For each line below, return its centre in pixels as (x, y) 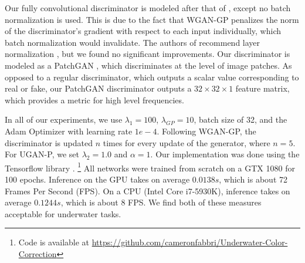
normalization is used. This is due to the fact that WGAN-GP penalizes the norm (152, 19)
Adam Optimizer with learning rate (69, 131)
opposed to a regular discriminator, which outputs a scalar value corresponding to (152, 77)
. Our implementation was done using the (225, 154)
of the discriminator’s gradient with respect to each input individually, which (143, 31)
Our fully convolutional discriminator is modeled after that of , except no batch (148, 8)
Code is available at (54, 242)
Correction (38, 253)
